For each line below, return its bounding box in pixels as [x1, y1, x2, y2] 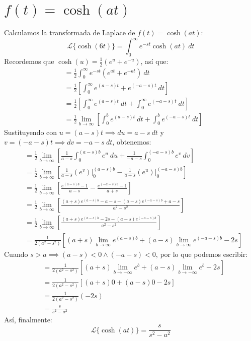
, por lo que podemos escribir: [155, 248, 248, 259]
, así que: [140, 55, 169, 66]
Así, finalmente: [4, 314, 52, 324]
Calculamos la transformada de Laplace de [4, 27, 135, 37]
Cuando [4, 248, 28, 259]
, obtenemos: [112, 137, 151, 147]
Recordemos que [4, 55, 54, 66]
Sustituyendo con [4, 126, 57, 137]
